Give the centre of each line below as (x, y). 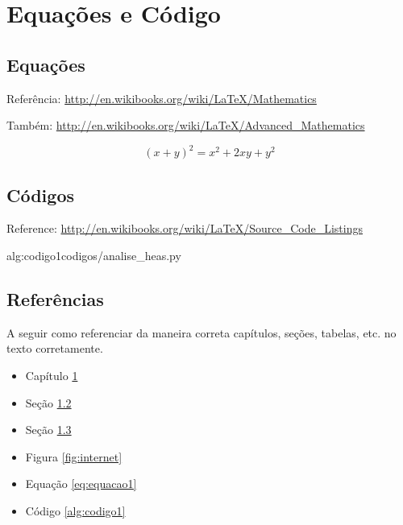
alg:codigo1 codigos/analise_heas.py (94, 256)
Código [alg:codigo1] (75, 511)
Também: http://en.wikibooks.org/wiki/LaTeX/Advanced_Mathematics (186, 125)
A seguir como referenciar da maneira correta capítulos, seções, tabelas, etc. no (201, 332)
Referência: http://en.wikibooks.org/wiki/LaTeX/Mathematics (162, 98)
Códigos (40, 194)
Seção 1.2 (48, 402)
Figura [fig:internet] (74, 456)
